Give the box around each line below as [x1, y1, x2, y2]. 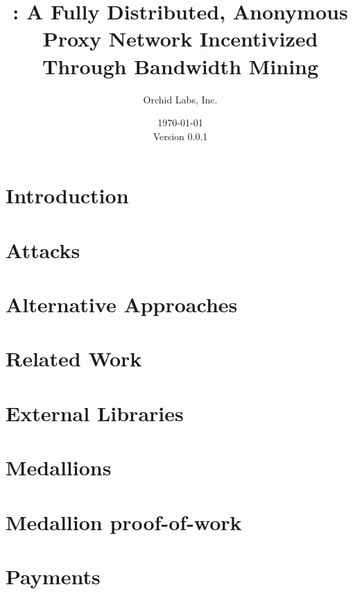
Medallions [6, 453, 112, 482]
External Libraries [6, 398, 184, 427]
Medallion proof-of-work [6, 507, 242, 536]
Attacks [6, 235, 80, 264]
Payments [6, 561, 101, 590]
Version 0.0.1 [153, 128, 208, 143]
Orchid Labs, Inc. [143, 92, 218, 106]
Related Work [6, 344, 142, 373]
